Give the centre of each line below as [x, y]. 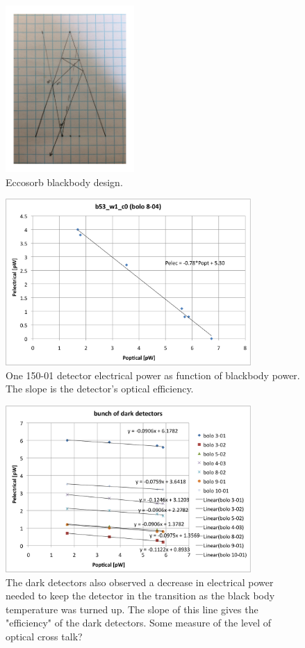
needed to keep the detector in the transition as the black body [140, 596]
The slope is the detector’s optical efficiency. [100, 389]
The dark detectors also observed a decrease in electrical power [140, 582]
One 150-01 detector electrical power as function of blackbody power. [153, 375]
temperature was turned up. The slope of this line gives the [132, 609]
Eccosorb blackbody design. [64, 182]
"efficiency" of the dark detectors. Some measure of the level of [139, 623]
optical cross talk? [44, 636]
